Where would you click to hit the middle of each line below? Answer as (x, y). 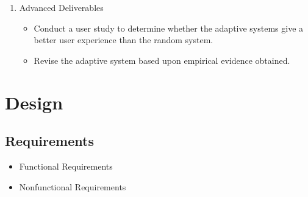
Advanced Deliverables (61, 7)
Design (34, 102)
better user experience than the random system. (124, 40)
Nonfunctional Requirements (73, 186)
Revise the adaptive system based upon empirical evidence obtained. (162, 60)
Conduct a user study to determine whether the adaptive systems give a (169, 28)
